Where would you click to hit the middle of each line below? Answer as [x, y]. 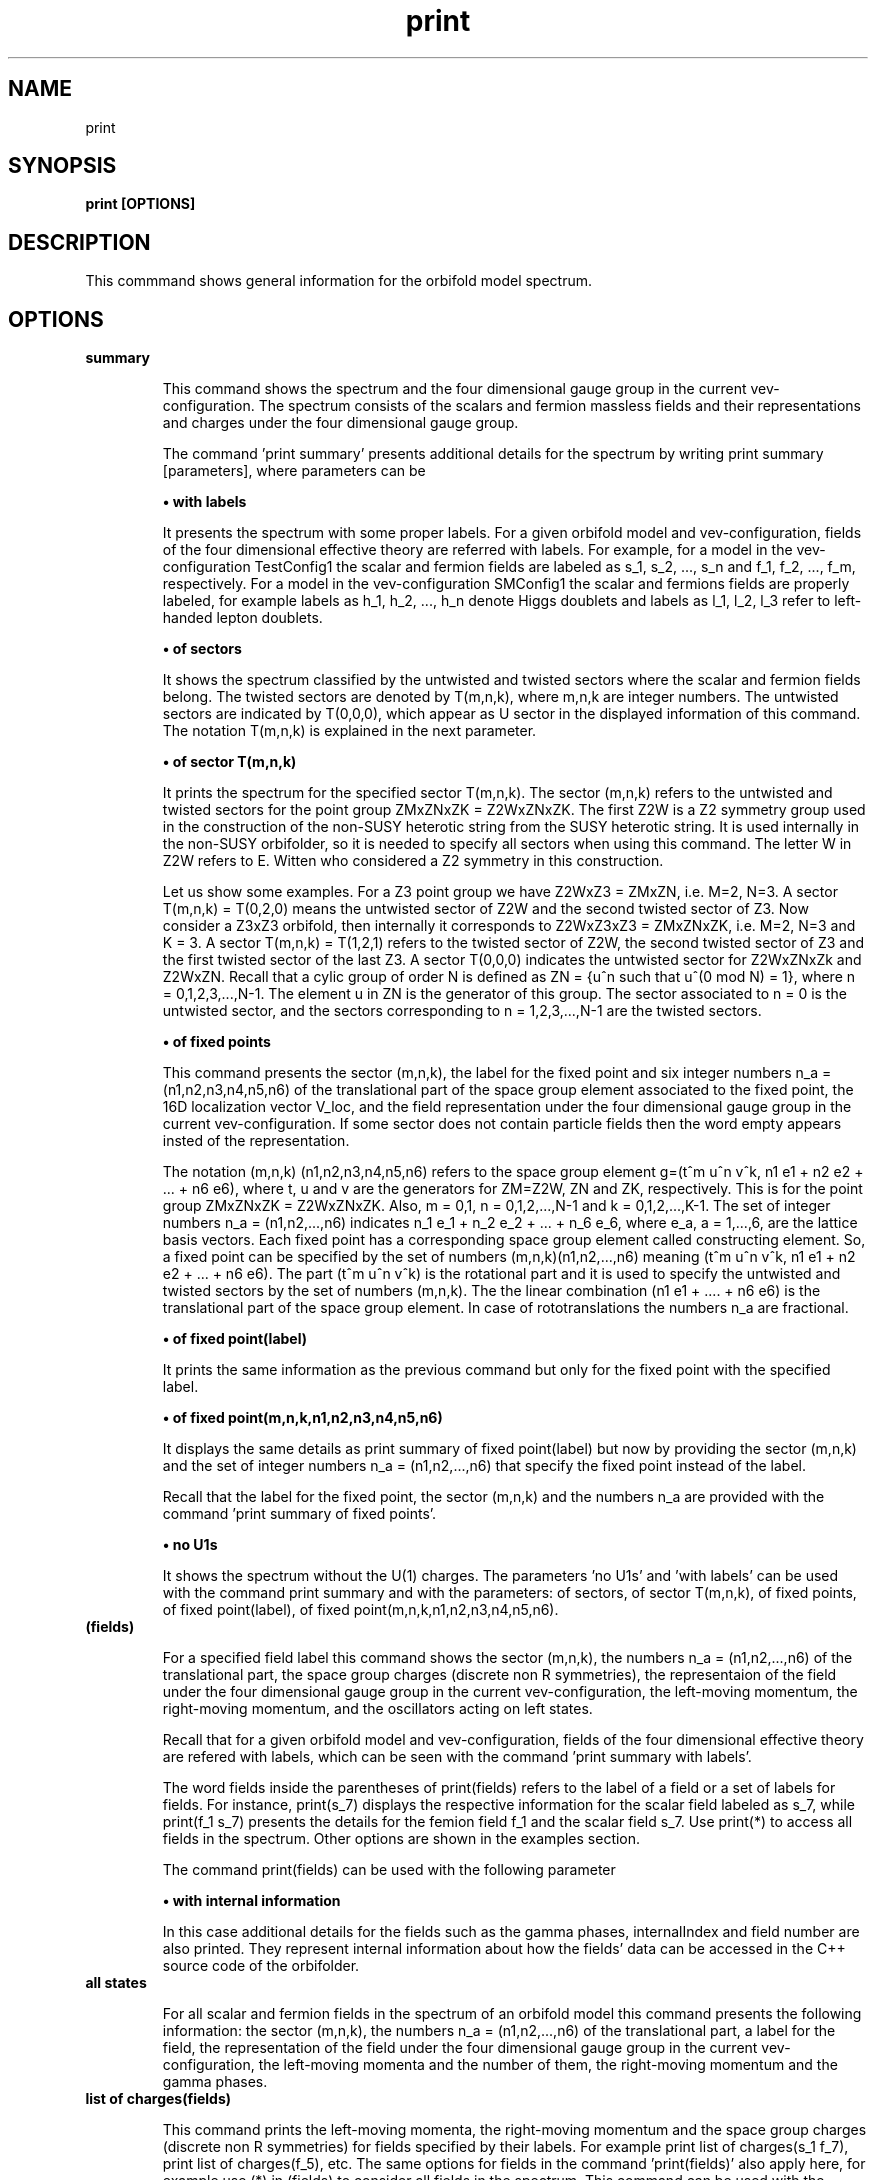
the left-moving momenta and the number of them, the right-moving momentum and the [548, 2065]
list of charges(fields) [158, 2099]
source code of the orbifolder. [261, 1966]
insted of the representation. [256, 1141]
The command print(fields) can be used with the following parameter [389, 1870]
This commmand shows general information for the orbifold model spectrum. [339, 281]
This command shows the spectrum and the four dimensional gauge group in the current [454, 389]
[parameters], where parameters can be [294, 471]
